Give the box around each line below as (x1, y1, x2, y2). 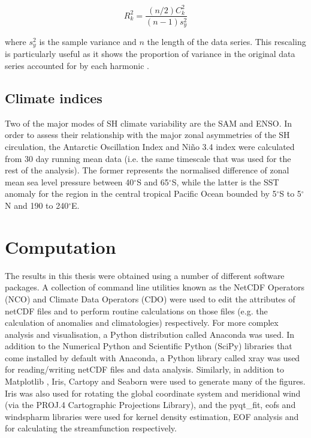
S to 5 (279, 187, 301, 200)
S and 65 (137, 175, 169, 188)
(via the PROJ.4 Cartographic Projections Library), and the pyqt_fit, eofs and (5, 398, 296, 411)
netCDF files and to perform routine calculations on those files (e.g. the (5, 304, 268, 317)
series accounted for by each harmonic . (5, 59, 149, 72)
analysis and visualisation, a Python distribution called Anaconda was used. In (5, 328, 295, 340)
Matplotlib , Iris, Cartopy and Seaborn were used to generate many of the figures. (5, 375, 306, 388)
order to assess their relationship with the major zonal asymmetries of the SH (5, 128, 290, 141)
